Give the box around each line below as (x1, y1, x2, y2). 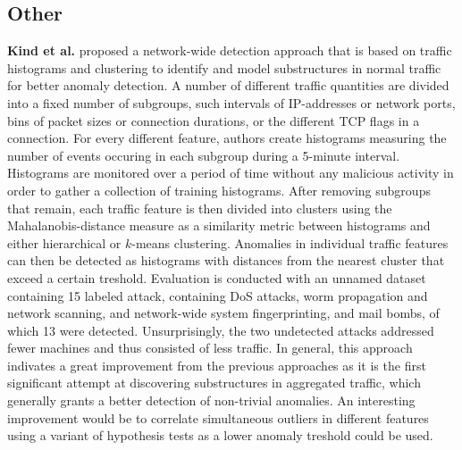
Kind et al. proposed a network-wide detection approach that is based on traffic (7, 41, 452, 60)
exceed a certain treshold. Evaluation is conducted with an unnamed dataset (7, 268, 426, 287)
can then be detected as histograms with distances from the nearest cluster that (7, 251, 445, 270)
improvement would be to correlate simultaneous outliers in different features (7, 408, 429, 427)
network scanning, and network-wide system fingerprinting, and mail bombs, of (7, 304, 440, 322)
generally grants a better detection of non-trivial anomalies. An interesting (7, 391, 416, 410)
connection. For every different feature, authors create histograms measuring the (7, 129, 447, 147)
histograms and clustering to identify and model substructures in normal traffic (7, 58, 441, 77)
